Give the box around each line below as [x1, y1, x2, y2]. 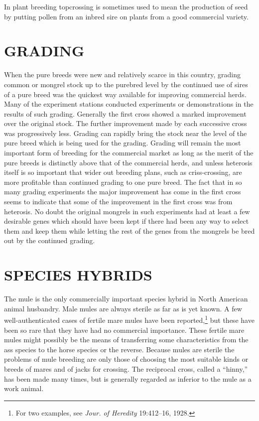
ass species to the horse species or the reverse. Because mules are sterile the [4, 344, 235, 354]
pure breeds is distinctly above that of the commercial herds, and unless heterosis [4, 157, 253, 167]
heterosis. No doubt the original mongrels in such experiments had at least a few [4, 206, 250, 216]
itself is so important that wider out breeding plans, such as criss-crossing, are [4, 167, 242, 177]
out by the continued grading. [4, 235, 95, 246]
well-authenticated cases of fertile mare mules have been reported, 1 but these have [4, 313, 255, 325]
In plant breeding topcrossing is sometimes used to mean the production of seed [4, 1, 248, 11]
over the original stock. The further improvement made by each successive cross [4, 118, 247, 129]
